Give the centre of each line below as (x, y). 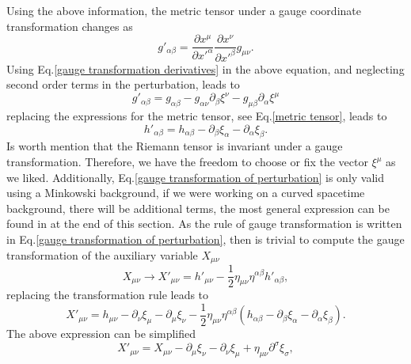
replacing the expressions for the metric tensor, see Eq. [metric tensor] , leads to (197, 116)
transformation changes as (70, 26)
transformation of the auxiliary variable (102, 254)
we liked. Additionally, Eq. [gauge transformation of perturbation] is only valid (196, 177)
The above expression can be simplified (101, 334)
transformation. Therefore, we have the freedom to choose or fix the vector (187, 162)
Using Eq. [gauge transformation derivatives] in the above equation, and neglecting (205, 68)
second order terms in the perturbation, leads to (123, 84)
